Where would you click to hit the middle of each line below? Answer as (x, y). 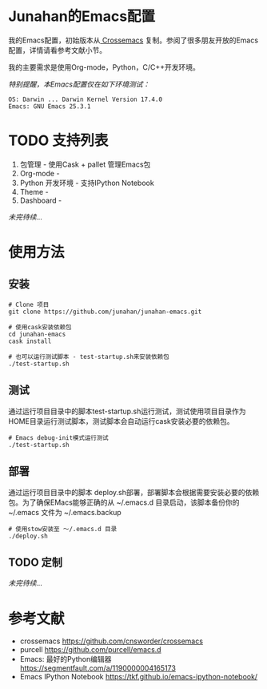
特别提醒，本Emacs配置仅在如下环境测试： (79, 84)
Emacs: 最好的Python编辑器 (66, 659)
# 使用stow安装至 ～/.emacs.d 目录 (63, 529)
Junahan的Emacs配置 (82, 16)
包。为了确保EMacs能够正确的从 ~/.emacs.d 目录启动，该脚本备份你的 (124, 502)
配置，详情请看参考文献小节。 (57, 50)
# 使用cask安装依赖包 (40, 327)
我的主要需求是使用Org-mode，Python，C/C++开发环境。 (104, 67)
